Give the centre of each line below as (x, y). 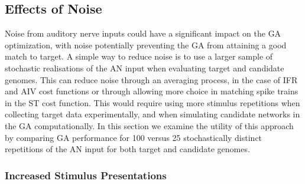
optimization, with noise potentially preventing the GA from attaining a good (146, 45)
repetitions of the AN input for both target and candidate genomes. (127, 149)
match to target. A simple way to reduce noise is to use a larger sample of (139, 56)
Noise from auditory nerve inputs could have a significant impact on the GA (143, 33)
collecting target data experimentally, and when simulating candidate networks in (152, 114)
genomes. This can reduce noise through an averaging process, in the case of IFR (151, 79)
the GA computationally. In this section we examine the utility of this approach (149, 125)
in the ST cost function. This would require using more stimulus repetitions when (152, 102)
